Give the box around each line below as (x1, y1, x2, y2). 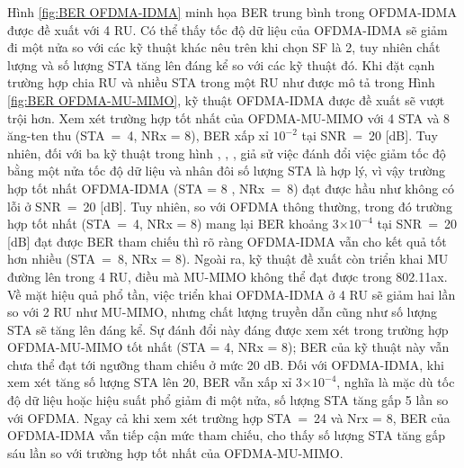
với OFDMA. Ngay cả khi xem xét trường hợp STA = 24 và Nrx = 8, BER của (7, 408, 451, 427)
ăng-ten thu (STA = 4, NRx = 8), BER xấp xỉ (7, 126, 269, 145)
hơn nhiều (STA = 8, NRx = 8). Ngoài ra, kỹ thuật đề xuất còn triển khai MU (7, 249, 449, 268)
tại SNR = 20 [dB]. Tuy (301, 126, 438, 145)
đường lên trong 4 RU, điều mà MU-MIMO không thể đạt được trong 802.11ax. (7, 266, 448, 285)
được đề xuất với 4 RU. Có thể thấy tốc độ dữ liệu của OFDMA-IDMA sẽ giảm (7, 20, 448, 39)
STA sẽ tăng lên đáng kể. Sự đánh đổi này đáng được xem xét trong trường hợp (7, 319, 449, 338)
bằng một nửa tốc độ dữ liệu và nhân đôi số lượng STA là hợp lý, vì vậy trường (7, 161, 446, 180)
